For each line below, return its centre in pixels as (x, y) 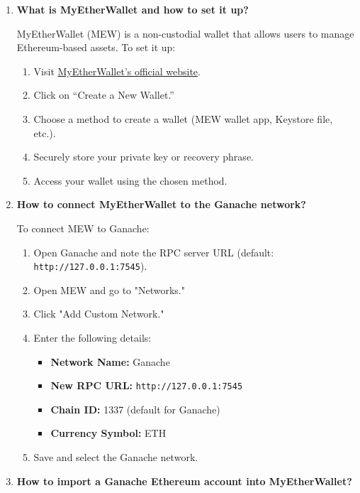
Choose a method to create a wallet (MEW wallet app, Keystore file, (183, 118)
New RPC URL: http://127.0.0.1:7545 (147, 385)
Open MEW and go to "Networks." (109, 289)
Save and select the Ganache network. (116, 457)
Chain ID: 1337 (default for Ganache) (135, 409)
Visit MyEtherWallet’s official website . (117, 71)
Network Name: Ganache (110, 361)
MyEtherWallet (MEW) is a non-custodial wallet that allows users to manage (185, 33)
